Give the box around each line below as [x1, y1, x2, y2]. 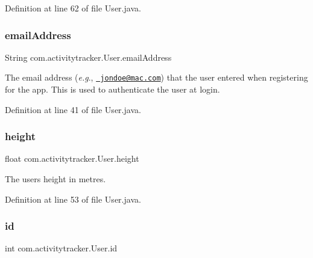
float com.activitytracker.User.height [5, 152, 139, 165]
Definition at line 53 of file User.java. [5, 192, 141, 205]
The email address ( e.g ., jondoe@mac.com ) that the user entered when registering [5, 71, 308, 84]
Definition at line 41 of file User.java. [5, 103, 141, 115]
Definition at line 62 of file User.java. [5, 2, 141, 14]
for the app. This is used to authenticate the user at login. [5, 83, 220, 96]
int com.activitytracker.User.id [5, 242, 118, 254]
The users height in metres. [5, 173, 106, 185]
